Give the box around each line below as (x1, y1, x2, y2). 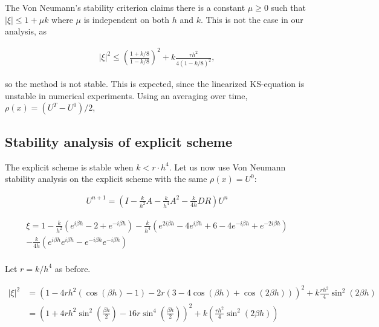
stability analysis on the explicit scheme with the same (5, 172, 207, 185)
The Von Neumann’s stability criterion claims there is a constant (5, 1, 245, 13)
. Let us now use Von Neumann (169, 160, 286, 173)
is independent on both (83, 13, 169, 25)
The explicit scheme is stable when (5, 160, 134, 173)
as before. (54, 262, 91, 274)
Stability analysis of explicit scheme (5, 132, 232, 151)
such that (271, 1, 306, 13)
